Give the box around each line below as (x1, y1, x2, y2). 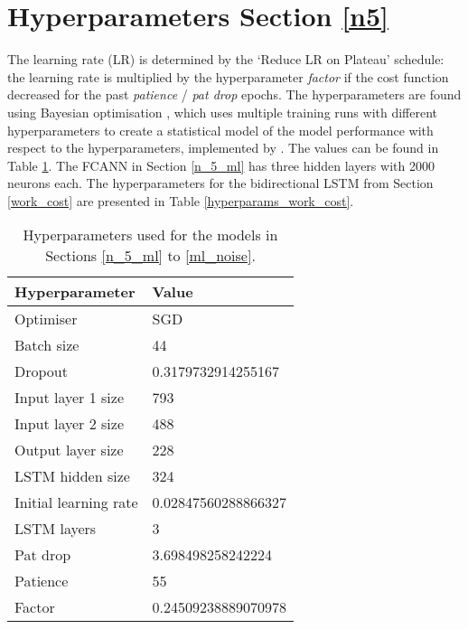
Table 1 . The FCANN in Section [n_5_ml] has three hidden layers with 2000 (7, 155, 435, 174)
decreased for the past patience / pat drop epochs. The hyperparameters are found (7, 85, 462, 104)
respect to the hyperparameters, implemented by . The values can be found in (7, 138, 439, 157)
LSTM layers (14, 518, 97, 540)
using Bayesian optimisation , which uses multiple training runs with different (7, 102, 438, 121)
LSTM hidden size (14, 465, 130, 487)
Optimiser (14, 308, 78, 330)
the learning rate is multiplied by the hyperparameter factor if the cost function (7, 67, 449, 86)
